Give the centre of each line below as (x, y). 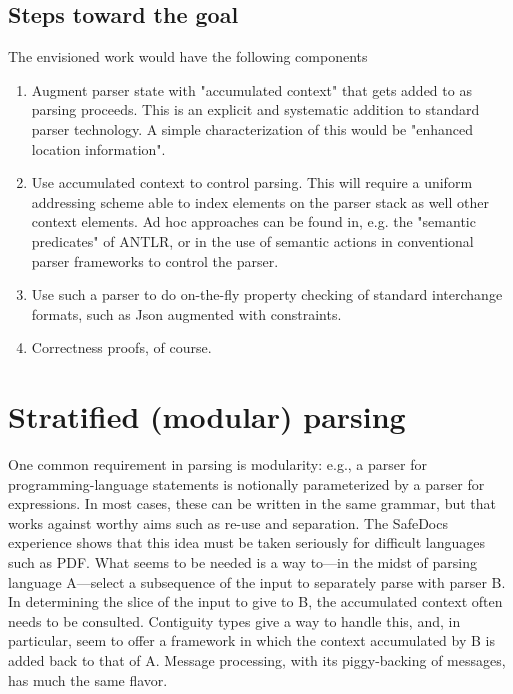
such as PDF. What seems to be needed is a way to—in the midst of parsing (242, 562)
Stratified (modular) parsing (207, 416)
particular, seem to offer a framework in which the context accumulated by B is (251, 640)
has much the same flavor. (88, 679)
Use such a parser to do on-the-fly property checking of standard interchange (267, 294)
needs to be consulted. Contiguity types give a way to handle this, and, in (234, 620)
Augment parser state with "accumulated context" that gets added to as (251, 89)
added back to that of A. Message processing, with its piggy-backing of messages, (257, 659)
